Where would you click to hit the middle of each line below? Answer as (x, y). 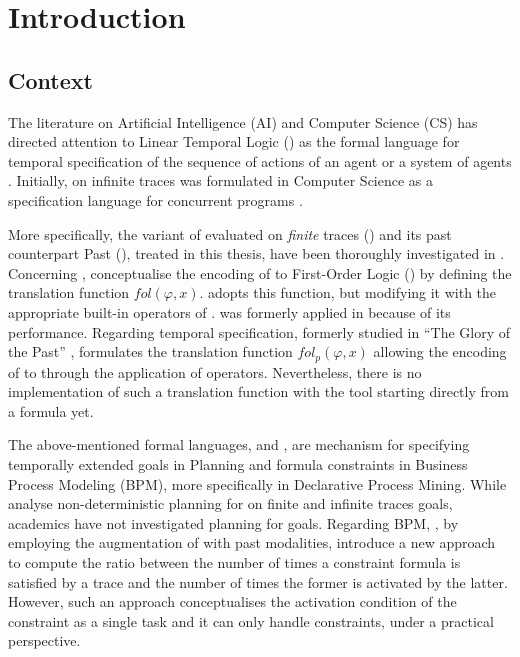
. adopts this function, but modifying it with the (348, 292)
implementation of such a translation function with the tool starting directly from (258, 391)
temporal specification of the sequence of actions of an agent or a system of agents (260, 160)
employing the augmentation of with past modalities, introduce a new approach (252, 542)
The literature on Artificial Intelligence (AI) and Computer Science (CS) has (243, 121)
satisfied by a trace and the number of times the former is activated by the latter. (258, 581)
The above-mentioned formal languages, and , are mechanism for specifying (239, 444)
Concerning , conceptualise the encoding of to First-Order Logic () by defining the (260, 272)
